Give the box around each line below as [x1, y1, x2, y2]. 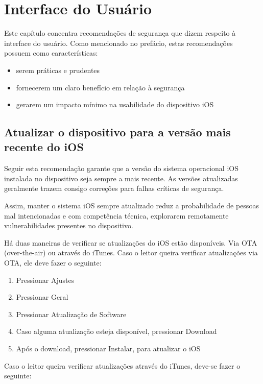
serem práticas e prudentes [16, 64, 100, 75]
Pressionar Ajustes [16, 274, 75, 285]
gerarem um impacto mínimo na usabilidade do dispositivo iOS [16, 99, 214, 110]
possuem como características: [4, 47, 98, 58]
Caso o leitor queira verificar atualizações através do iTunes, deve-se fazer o [4, 360, 241, 371]
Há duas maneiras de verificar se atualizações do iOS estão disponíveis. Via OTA [4, 237, 257, 248]
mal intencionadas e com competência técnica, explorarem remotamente [4, 210, 229, 221]
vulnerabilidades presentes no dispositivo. [4, 220, 133, 231]
